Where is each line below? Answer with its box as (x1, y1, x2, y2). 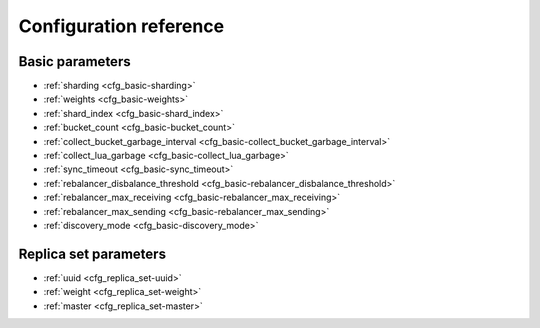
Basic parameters (18, 53, 131, 70)
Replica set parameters (18, 245, 167, 262)
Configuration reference (18, 15, 225, 37)
